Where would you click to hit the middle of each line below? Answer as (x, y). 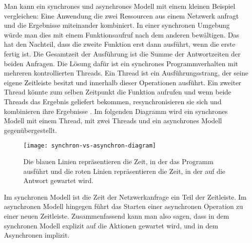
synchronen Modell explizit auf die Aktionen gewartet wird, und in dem (111, 225)
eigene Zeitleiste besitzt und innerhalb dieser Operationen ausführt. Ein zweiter (123, 82)
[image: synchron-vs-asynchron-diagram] (90, 146)
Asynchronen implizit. (37, 235)
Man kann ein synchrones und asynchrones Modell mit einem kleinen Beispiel (120, 6)
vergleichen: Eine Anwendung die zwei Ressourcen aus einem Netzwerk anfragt (121, 15)
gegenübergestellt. (31, 130)
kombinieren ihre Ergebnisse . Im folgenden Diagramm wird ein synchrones (116, 111)
